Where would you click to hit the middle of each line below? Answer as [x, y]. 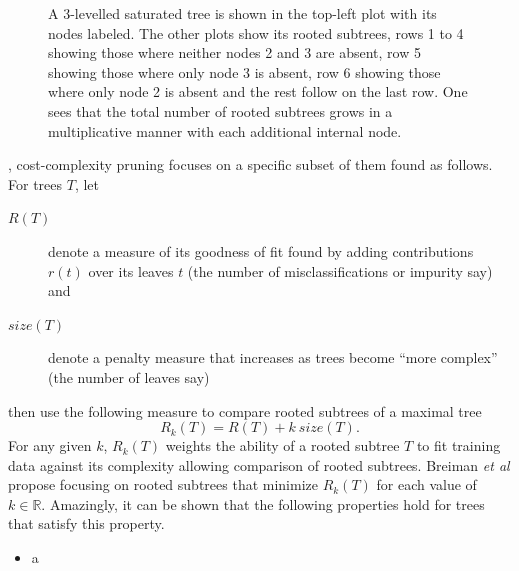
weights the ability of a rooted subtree [282, 445]
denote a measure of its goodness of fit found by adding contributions [261, 250]
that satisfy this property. [86, 523]
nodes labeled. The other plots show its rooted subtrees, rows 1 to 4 [256, 32]
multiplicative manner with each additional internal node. [225, 130]
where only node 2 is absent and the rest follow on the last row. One [258, 91]
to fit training [458, 445]
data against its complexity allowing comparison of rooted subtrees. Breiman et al [259, 464]
